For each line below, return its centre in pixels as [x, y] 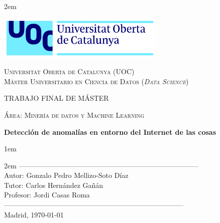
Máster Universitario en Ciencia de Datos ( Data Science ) [96, 81]
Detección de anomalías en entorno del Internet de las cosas [110, 132]
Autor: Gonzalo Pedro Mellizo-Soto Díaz [66, 175]
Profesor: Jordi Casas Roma [47, 195]
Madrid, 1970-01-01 [34, 214]
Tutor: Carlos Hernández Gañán [54, 185]
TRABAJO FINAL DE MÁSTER [57, 98]
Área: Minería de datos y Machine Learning [74, 115]
